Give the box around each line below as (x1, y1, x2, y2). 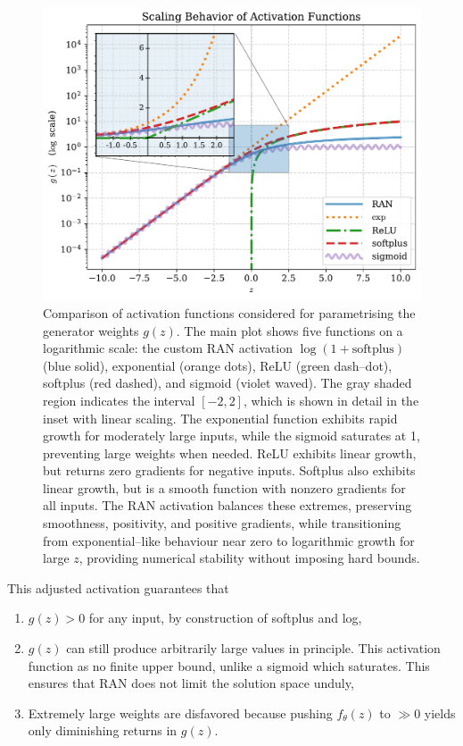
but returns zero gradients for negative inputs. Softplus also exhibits (43, 461, 416, 480)
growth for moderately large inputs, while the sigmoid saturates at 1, (43, 426, 420, 445)
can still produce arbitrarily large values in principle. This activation (66, 639, 441, 658)
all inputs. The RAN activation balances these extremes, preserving (43, 496, 412, 515)
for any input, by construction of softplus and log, (88, 608, 362, 627)
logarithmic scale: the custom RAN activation (43, 339, 293, 357)
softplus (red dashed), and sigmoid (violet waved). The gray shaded (43, 373, 412, 392)
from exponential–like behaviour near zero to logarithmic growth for (43, 531, 415, 549)
